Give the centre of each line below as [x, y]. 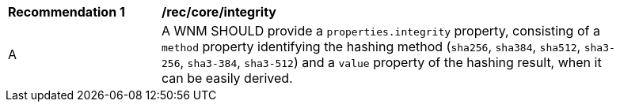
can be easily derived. [227, 78]
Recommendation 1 [67, 12]
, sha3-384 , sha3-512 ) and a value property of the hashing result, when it [391, 62]
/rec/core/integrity [219, 12]
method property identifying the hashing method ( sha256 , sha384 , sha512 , [371, 47]
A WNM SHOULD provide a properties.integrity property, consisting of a [381, 31]
